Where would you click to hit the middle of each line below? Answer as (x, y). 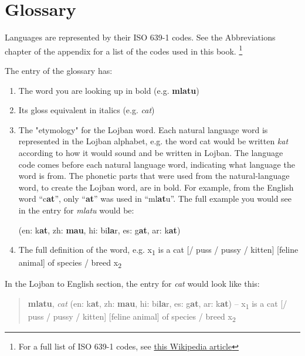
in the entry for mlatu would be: (76, 210)
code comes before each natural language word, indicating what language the (157, 164)
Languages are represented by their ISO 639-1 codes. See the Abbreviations (140, 37)
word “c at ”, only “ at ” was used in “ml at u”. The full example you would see (155, 199)
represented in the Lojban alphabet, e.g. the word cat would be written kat (153, 141)
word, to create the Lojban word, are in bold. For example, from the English (156, 187)
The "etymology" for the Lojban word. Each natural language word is (143, 129)
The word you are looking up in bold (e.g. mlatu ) (109, 90)
